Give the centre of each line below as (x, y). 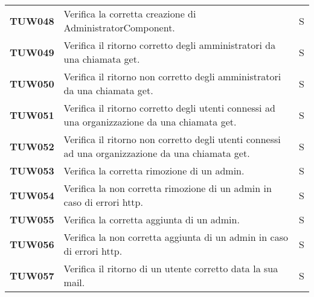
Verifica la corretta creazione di (130, 14)
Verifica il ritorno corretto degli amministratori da (170, 45)
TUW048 (32, 21)
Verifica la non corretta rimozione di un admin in (168, 188)
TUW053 (32, 171)
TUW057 (32, 275)
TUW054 (32, 195)
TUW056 (32, 244)
